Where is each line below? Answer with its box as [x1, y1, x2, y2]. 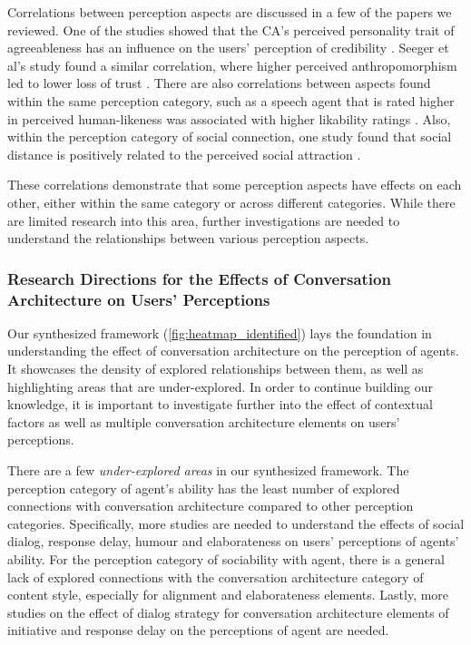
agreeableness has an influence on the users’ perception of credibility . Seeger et [7, 38, 449, 57]
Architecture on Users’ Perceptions [7, 288, 270, 310]
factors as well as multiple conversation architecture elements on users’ [7, 412, 400, 431]
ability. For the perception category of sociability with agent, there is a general [7, 549, 446, 568]
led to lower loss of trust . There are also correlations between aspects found [7, 73, 431, 93]
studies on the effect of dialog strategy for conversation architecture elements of [7, 602, 449, 621]
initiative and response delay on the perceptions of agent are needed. [7, 621, 389, 640]
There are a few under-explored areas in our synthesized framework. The [7, 461, 409, 480]
